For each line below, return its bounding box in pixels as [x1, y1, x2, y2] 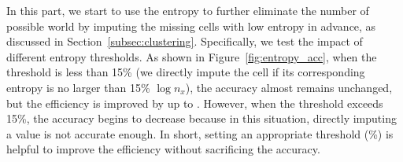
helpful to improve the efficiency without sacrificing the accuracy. [6, 141, 320, 157]
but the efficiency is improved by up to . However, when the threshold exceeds [6, 94, 383, 111]
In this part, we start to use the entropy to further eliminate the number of [6, 2, 369, 18]
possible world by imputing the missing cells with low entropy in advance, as [6, 17, 376, 34]
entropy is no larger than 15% [6, 79, 150, 95]
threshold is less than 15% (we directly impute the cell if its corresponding [6, 64, 365, 80]
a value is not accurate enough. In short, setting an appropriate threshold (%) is [6, 125, 394, 142]
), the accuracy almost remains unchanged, [185, 79, 393, 95]
